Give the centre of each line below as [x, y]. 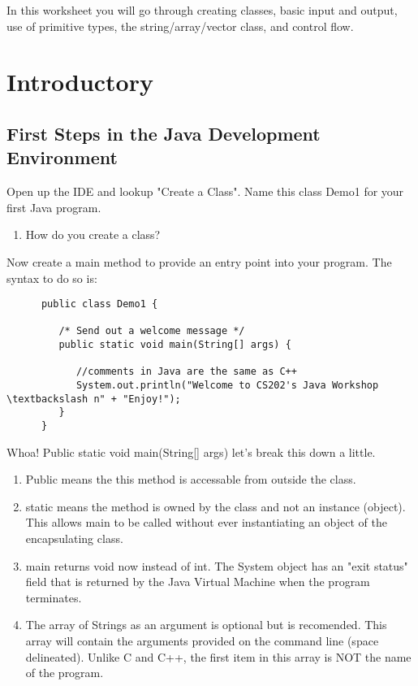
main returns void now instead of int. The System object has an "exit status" [217, 565]
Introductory [80, 82]
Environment [62, 157]
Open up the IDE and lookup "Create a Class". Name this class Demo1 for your [205, 191]
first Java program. [54, 207]
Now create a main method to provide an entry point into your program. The [199, 261]
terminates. [54, 597]
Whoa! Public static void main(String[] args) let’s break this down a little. [191, 452]
